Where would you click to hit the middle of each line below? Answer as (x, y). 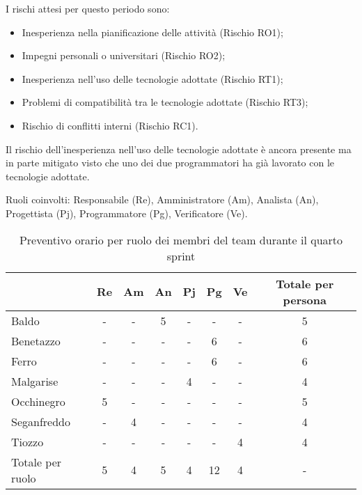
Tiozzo (27, 441)
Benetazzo (36, 340)
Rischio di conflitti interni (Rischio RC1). (110, 125)
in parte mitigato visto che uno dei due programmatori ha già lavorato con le (170, 163)
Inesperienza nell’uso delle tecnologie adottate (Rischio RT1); (152, 78)
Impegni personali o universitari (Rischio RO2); (124, 55)
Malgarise (35, 381)
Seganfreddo (41, 421)
